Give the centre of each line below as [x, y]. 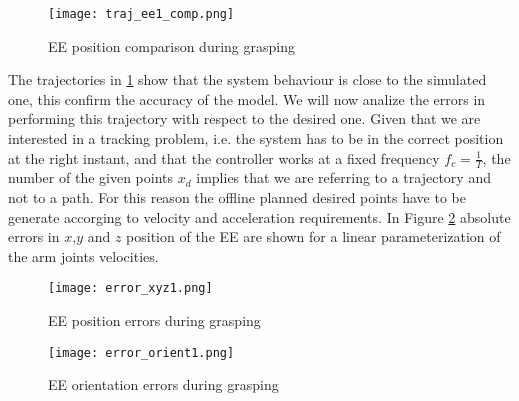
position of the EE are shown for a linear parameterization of [313, 236]
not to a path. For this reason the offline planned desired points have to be [237, 197]
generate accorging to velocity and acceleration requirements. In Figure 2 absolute [259, 216]
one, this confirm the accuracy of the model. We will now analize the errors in [247, 98]
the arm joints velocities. [83, 255]
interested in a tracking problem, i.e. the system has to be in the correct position [256, 138]
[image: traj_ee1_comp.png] [141, 14]
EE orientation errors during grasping [163, 384]
